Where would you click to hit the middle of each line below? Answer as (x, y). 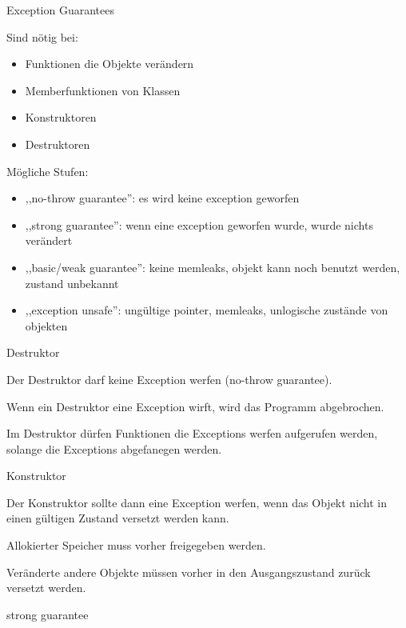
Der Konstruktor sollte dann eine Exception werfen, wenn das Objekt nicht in (197, 502)
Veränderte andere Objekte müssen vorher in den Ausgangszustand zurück (189, 572)
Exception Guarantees (60, 10)
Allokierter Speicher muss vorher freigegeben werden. (136, 545)
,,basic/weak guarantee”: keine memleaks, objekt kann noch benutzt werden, (213, 267)
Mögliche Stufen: (48, 171)
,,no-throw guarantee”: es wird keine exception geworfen (162, 198)
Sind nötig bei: (42, 36)
